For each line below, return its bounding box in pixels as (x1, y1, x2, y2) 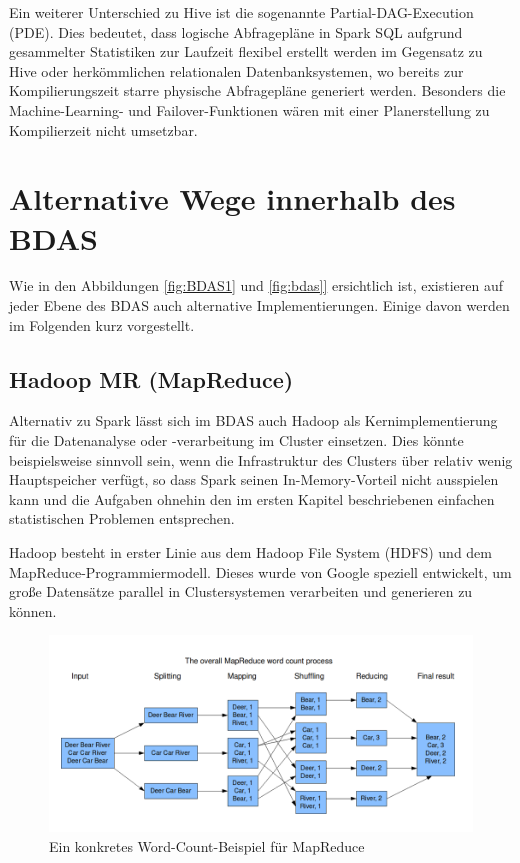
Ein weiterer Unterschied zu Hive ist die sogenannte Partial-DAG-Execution (9, 2, 474, 22)
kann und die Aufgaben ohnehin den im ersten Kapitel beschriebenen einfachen (9, 488, 495, 509)
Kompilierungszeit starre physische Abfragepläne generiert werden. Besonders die (9, 80, 506, 101)
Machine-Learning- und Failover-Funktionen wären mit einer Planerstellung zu (9, 99, 490, 120)
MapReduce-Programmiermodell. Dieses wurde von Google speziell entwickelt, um (9, 561, 512, 582)
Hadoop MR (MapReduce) (9, 363, 294, 394)
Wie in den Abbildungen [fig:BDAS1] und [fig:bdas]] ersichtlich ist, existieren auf (9, 275, 503, 296)
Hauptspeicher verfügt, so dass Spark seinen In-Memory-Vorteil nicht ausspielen (9, 469, 499, 490)
